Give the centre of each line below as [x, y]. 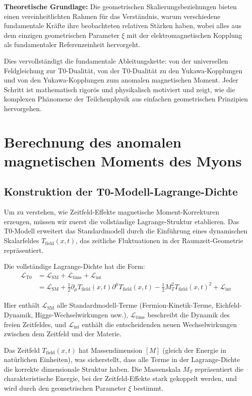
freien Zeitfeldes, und [35, 324]
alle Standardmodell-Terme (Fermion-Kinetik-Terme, [135, 305]
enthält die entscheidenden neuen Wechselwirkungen [159, 324]
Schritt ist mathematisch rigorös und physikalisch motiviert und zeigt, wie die [119, 89]
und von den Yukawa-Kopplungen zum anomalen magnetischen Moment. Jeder [121, 80]
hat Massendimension [110, 350]
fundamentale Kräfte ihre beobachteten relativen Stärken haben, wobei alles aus [123, 25]
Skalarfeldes [22, 240]
